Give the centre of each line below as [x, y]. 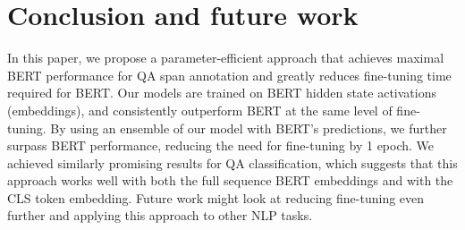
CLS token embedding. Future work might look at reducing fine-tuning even [216, 197]
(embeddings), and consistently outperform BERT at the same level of [200, 110]
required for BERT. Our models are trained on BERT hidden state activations [222, 93]
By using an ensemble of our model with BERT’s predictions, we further [249, 128]
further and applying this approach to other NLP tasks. [160, 215]
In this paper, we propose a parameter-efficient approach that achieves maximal [226, 58]
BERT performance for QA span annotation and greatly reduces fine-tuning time [229, 75]
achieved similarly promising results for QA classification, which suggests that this [232, 162]
